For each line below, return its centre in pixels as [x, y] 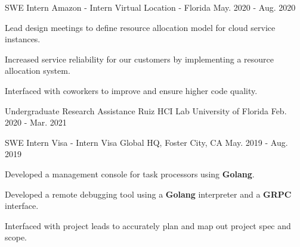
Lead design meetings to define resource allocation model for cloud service [140, 27]
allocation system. [38, 71]
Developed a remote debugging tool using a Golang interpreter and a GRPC [148, 194]
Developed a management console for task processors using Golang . [130, 173]
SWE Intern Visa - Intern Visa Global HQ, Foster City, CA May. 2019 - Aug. [146, 142]
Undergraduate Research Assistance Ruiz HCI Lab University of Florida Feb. [146, 110]
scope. [16, 237]
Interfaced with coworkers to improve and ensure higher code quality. [131, 90]
